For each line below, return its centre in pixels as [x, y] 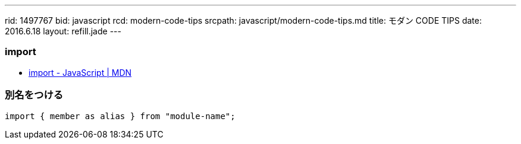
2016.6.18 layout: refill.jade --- [63, 31]
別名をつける [34, 95]
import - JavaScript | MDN [80, 72]
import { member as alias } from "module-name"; [120, 116]
